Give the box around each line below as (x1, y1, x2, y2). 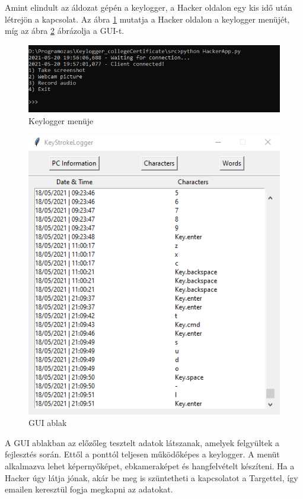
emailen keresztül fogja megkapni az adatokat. (5, 483, 173, 495)
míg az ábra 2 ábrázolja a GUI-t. (5, 24, 125, 37)
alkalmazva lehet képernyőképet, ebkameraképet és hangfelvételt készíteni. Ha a (5, 459, 295, 472)
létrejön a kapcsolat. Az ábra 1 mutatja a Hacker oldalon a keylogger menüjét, (5, 12, 290, 25)
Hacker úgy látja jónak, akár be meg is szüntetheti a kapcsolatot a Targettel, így (5, 471, 298, 484)
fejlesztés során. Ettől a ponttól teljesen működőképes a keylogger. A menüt (5, 448, 280, 460)
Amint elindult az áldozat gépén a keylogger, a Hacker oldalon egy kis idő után (5, 1, 292, 13)
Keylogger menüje (28, 114, 94, 127)
